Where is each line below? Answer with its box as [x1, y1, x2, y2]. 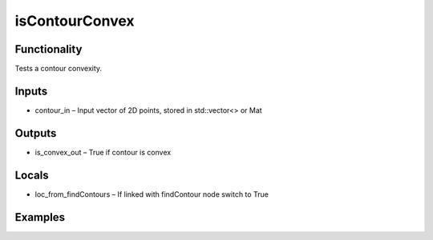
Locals [14, 168, 49, 182]
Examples [14, 210, 66, 224]
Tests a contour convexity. [14, 64, 103, 74]
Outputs [14, 126, 57, 140]
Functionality [14, 42, 83, 56]
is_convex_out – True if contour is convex [34, 147, 172, 157]
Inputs [14, 84, 48, 98]
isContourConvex [14, 12, 136, 30]
